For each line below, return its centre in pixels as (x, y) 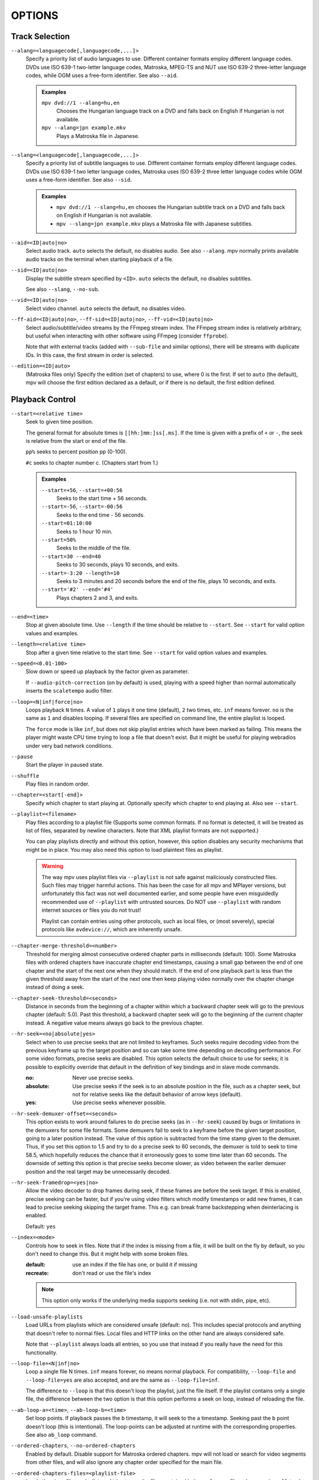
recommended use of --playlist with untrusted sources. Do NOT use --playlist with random (161, 902)
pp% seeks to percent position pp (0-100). (76, 452)
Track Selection (40, 36)
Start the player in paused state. (65, 765)
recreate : (37, 1273)
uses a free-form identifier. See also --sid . (79, 180)
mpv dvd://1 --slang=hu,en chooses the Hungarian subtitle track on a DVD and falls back (171, 207)
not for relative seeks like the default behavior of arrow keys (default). (157, 1094)
